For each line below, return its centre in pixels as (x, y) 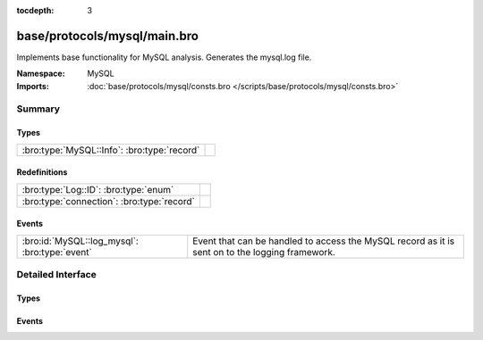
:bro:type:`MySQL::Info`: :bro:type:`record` (111, 150)
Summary (38, 109)
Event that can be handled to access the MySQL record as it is (324, 241)
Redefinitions (42, 172)
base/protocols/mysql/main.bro (107, 36)
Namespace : (41, 74)
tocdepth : (35, 10)
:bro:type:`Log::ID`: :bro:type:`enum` (98, 189)
